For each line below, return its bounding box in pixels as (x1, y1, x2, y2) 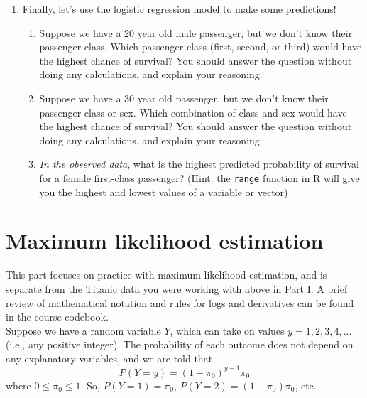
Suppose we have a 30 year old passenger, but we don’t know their (39, 90, 329, 105)
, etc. (295, 377, 317, 392)
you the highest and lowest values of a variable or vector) (39, 184, 288, 199)
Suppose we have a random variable (6, 323, 161, 338)
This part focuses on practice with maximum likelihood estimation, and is (6, 267, 327, 282)
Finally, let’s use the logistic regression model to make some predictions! (22, 1, 336, 16)
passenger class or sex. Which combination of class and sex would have (39, 104, 347, 119)
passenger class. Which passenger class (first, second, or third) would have (39, 39, 362, 54)
